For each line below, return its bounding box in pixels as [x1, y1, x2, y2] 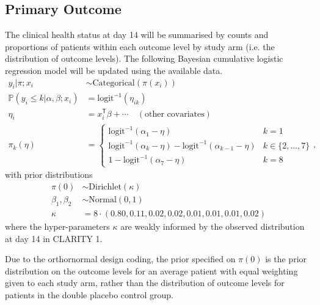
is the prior [265, 252, 307, 265]
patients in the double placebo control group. [5, 288, 173, 301]
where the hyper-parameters [5, 219, 110, 232]
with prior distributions [5, 168, 93, 181]
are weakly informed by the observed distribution [120, 219, 305, 232]
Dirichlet [89, 183, 122, 192]
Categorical [92, 78, 135, 87]
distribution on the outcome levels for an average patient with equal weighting [5, 264, 298, 277]
